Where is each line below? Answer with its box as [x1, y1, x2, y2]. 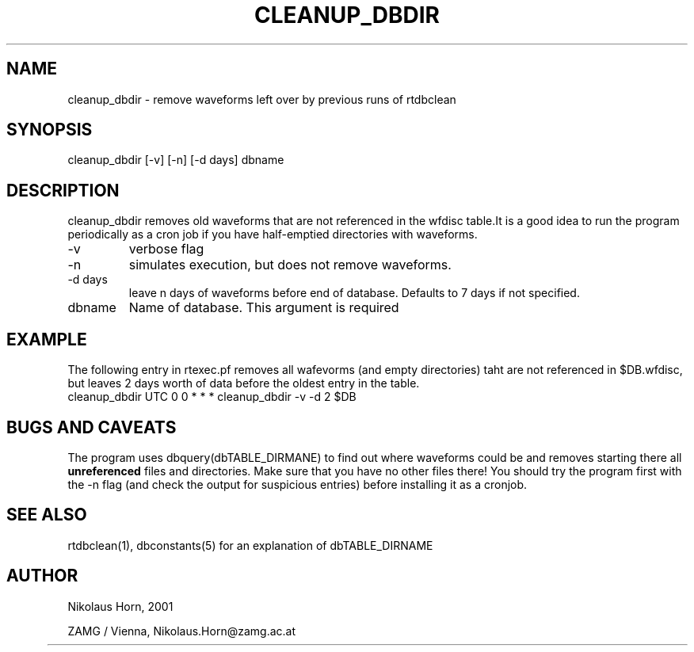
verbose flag [128, 241, 204, 257]
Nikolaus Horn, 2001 [67, 599, 173, 613]
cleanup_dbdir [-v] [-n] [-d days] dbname [67, 153, 284, 167]
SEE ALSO [6, 505, 87, 525]
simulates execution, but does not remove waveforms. [128, 257, 452, 273]
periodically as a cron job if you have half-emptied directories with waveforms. [67, 227, 478, 242]
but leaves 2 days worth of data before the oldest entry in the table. [67, 376, 420, 391]
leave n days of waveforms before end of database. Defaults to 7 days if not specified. [128, 286, 580, 300]
